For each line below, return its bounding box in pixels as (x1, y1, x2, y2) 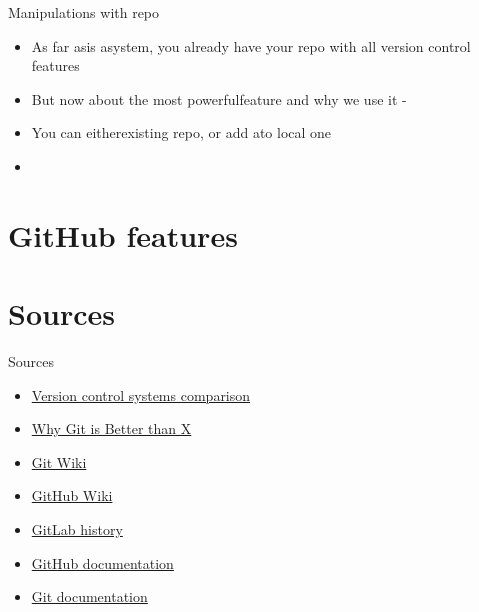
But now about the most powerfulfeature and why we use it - (31, 88, 407, 109)
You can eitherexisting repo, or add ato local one (31, 122, 332, 143)
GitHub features (8, 214, 238, 255)
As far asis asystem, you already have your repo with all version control (31, 35, 471, 56)
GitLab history (31, 519, 123, 540)
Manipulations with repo (8, 2, 160, 22)
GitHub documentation (31, 552, 174, 573)
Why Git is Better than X (31, 418, 192, 439)
